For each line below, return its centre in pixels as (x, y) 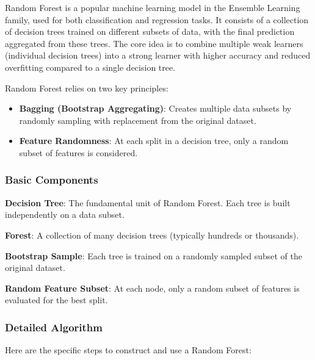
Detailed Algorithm (54, 327)
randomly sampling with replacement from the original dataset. (138, 120)
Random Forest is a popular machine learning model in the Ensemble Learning (153, 7)
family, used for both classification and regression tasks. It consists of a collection (157, 19)
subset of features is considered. (78, 152)
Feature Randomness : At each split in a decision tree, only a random (154, 141)
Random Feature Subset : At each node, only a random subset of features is (152, 288)
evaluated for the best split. (56, 300)
